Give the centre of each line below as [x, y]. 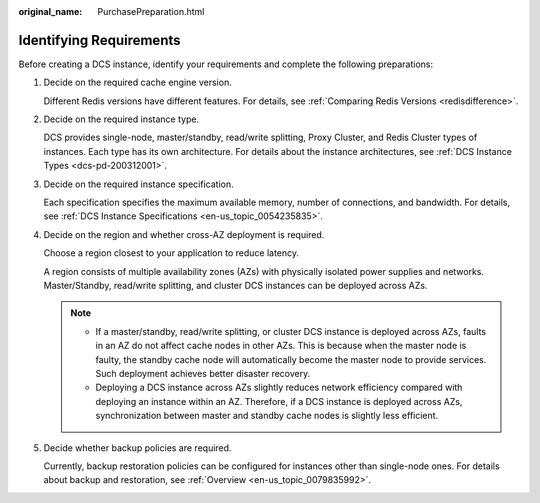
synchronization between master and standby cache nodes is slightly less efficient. [267, 416]
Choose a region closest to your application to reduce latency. [171, 253]
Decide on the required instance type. [121, 119]
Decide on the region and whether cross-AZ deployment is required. [184, 234]
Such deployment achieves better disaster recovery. [203, 373]
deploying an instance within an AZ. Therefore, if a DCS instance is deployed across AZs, [279, 401]
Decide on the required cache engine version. [137, 82]
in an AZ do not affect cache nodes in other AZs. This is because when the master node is [281, 346]
